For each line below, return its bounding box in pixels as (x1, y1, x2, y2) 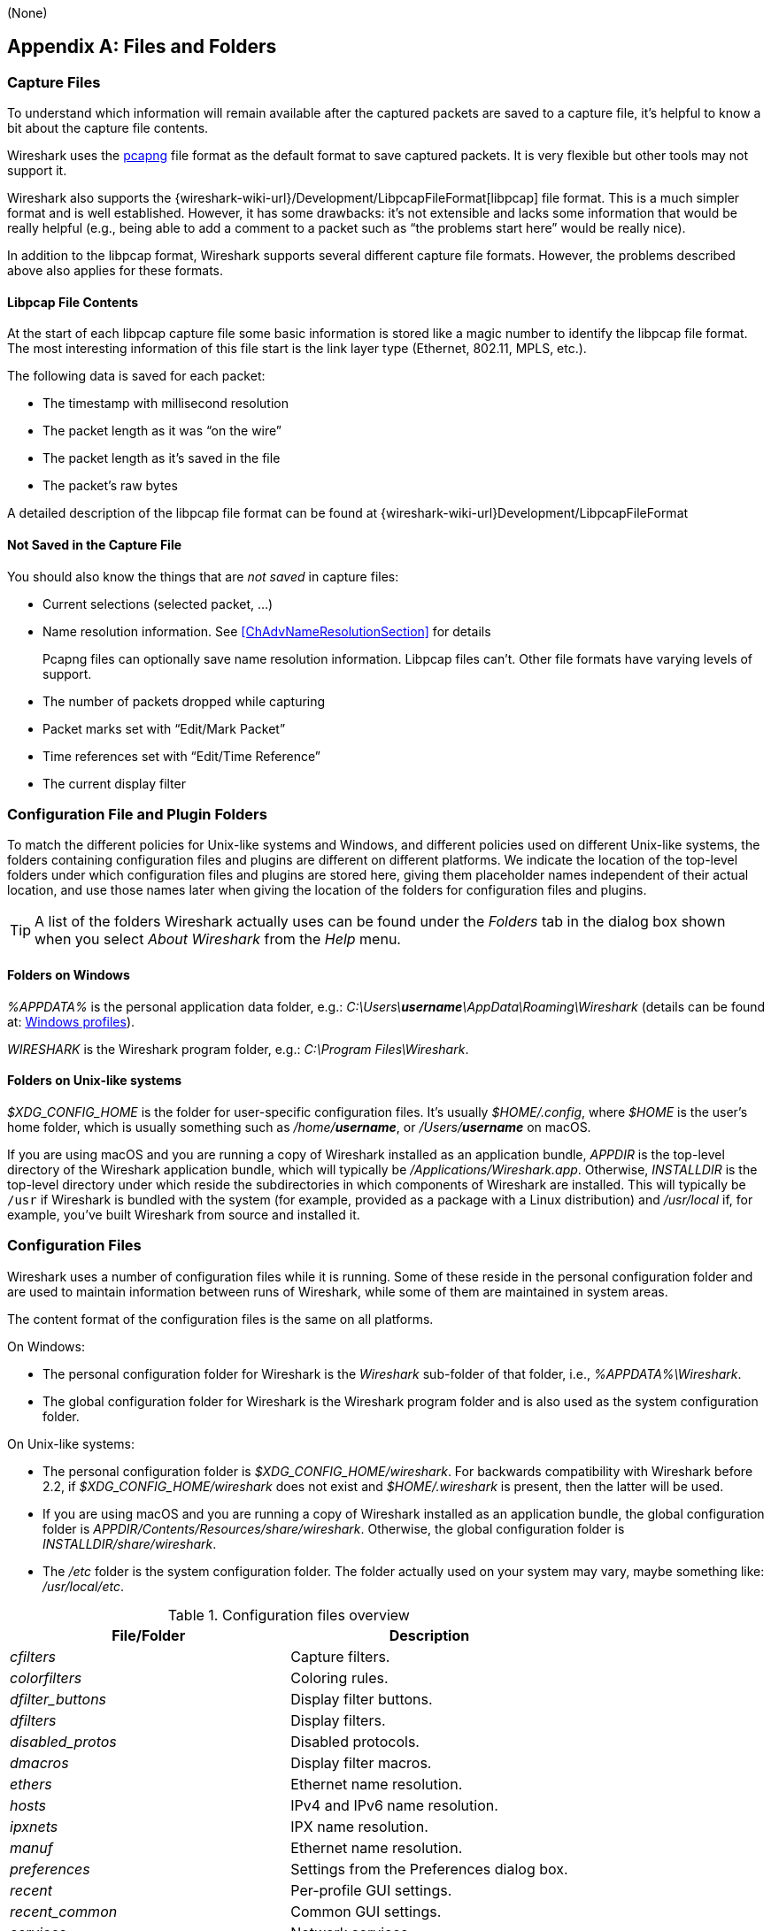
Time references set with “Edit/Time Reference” (42, 748, 320, 764)
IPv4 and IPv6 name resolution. (290, 1796, 498, 1814)
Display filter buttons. (290, 1689, 433, 1708)
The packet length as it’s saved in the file (42, 450, 281, 466)
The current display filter (42, 775, 186, 791)
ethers (10, 1774, 52, 1793)
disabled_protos (10, 1732, 117, 1750)
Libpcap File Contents (7, 294, 139, 310)
